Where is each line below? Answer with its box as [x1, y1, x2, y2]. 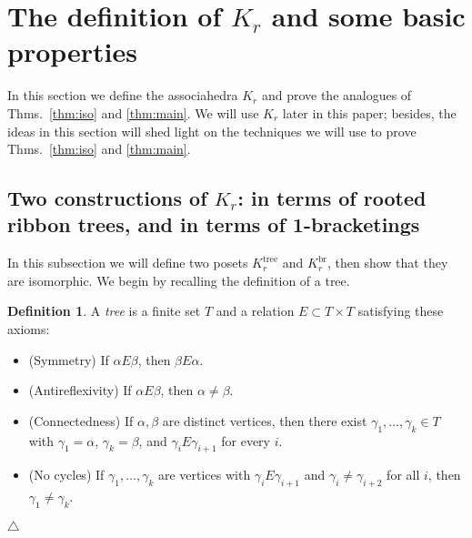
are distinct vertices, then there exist [162, 411, 367, 430]
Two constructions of [7, 184, 207, 212]
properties [7, 33, 137, 70]
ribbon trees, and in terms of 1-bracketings [7, 210, 420, 239]
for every [221, 431, 270, 450]
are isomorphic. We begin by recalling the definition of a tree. [7, 270, 350, 289]
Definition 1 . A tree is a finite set [7, 301, 201, 320]
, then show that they [326, 253, 448, 272]
